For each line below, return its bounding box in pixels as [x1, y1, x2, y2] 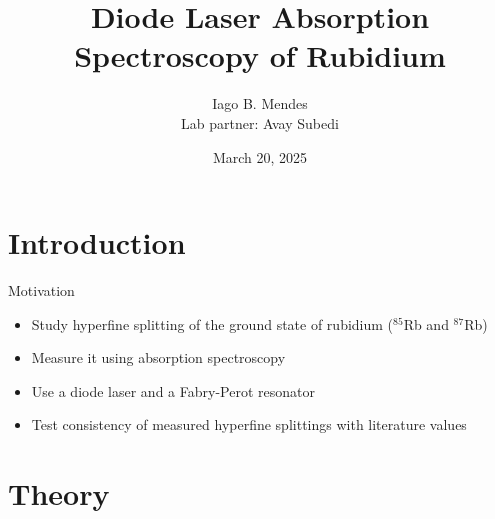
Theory [8, 473, 110, 514]
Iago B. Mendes [212, 93, 308, 114]
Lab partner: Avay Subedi [181, 112, 339, 133]
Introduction [8, 222, 186, 263]
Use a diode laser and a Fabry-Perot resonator [31, 380, 315, 401]
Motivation [8, 280, 75, 301]
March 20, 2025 [212, 146, 308, 167]
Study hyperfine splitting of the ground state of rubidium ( [31, 313, 394, 334]
